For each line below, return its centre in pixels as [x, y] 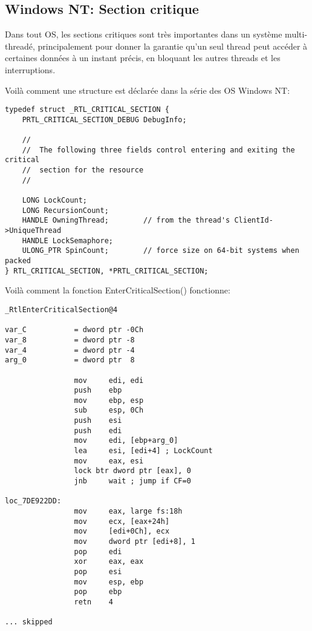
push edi [98, 430]
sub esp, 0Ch [109, 410]
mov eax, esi [109, 461]
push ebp [98, 391]
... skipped [29, 622]
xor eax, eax [109, 562]
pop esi [98, 571]
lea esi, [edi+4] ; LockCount [143, 451]
